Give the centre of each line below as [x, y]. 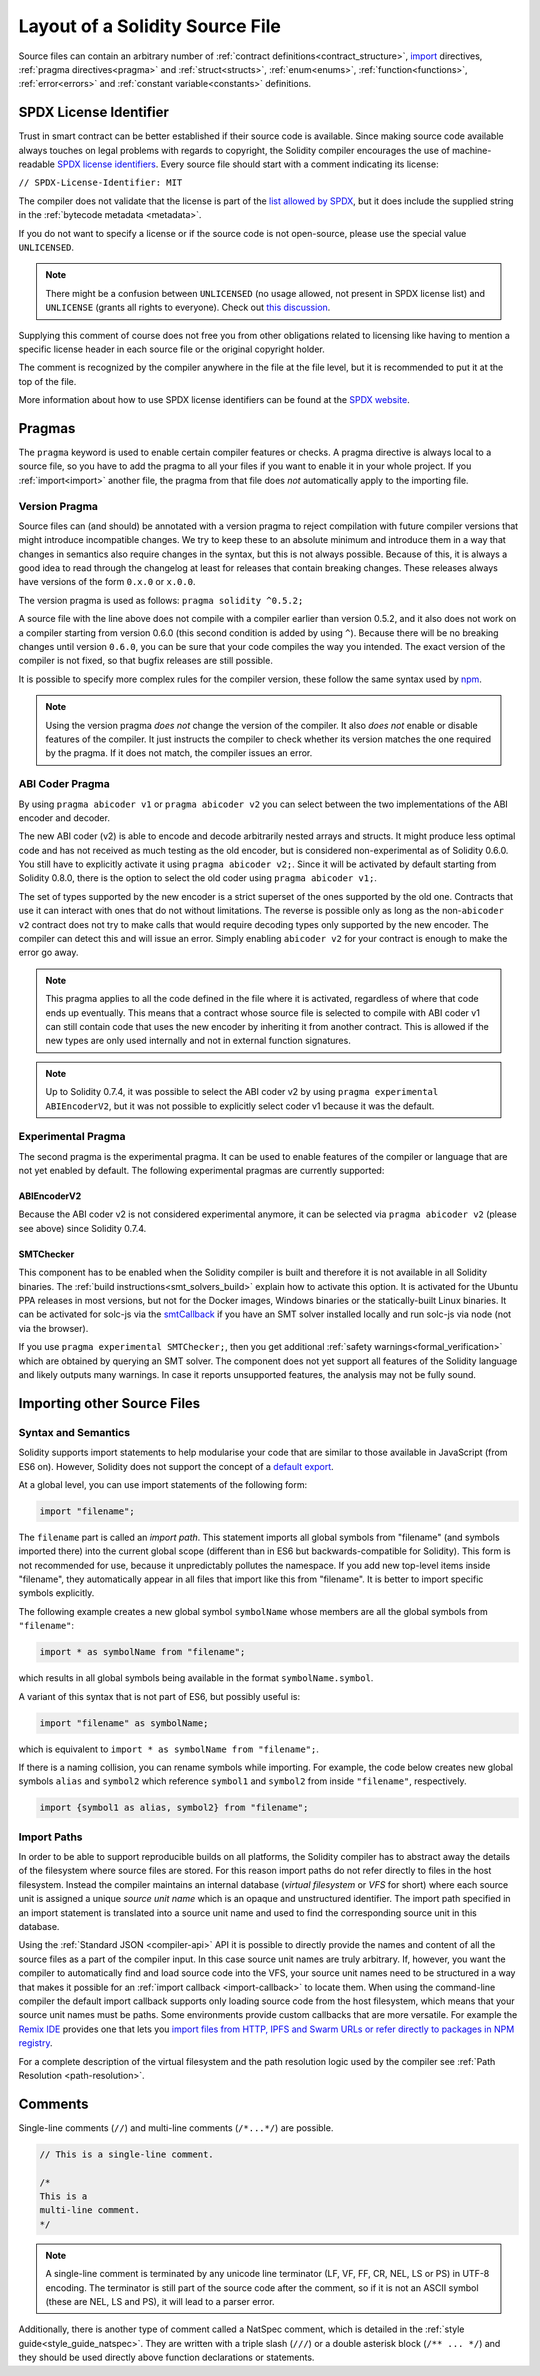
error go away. [48, 952]
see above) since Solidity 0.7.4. [82, 1228]
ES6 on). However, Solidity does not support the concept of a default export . [176, 1466]
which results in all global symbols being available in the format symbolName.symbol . [196, 1678]
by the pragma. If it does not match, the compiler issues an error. [179, 753]
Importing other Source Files [109, 1403]
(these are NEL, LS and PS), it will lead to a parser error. [160, 2301]
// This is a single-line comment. [126, 2154]
